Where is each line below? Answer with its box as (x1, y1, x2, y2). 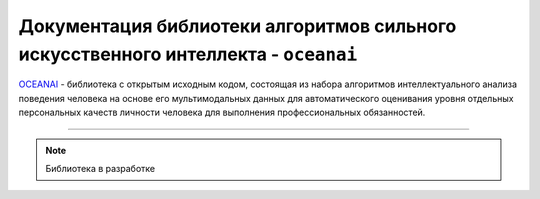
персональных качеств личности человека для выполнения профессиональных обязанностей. (18, 106, 426, 119)
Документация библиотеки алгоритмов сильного (18, 15, 457, 37)
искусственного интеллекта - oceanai (18, 43, 358, 65)
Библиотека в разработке (45, 162, 155, 174)
